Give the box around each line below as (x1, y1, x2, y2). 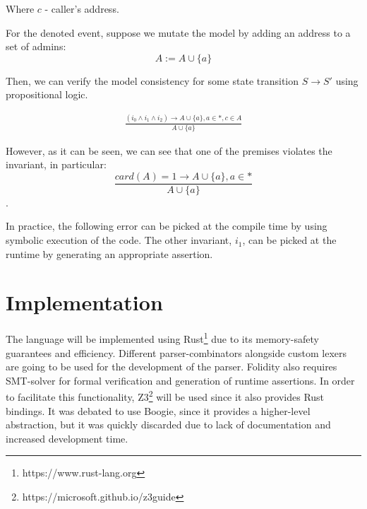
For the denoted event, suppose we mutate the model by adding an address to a (6, 25, 351, 40)
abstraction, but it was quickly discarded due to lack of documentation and (6, 417, 331, 432)
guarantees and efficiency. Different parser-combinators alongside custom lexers (6, 345, 347, 360)
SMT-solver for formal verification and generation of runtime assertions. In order (6, 373, 355, 387)
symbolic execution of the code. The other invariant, (6, 233, 232, 247)
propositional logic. (6, 87, 88, 102)
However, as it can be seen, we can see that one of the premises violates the (6, 143, 332, 158)
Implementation (6, 288, 163, 317)
